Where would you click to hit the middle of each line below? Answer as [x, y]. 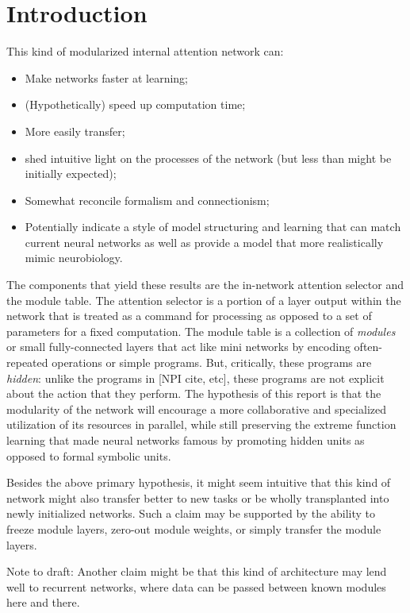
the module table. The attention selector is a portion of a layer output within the [204, 300]
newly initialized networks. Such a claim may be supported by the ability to [191, 513]
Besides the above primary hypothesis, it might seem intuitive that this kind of [199, 482]
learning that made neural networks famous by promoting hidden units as [186, 440]
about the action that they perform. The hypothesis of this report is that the [194, 393]
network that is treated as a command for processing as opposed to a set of [189, 316]
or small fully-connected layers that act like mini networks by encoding [178, 347]
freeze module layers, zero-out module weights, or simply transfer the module [194, 528]
